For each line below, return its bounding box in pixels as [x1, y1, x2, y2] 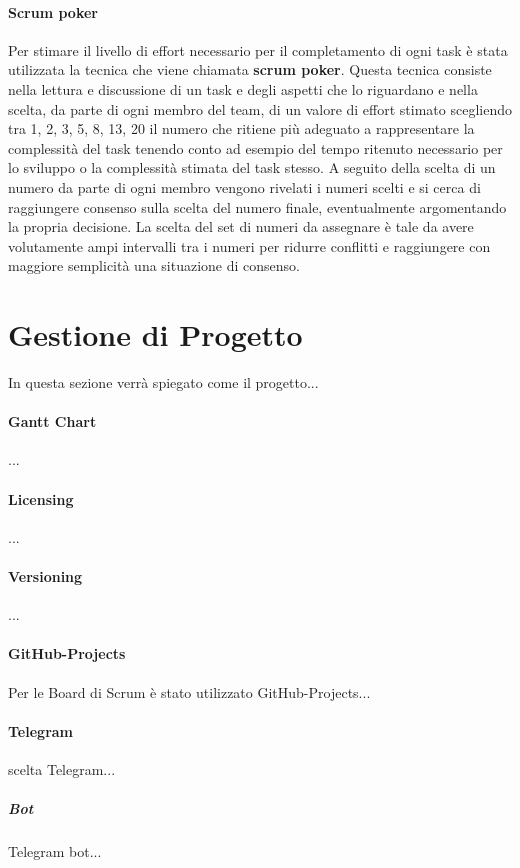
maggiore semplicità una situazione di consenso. [8, 255, 300, 276]
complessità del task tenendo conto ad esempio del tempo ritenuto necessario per [8, 137, 503, 158]
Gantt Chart [8, 411, 97, 432]
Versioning [8, 566, 83, 587]
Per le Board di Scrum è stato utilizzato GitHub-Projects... [8, 681, 371, 702]
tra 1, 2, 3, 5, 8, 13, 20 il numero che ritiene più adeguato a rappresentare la [8, 118, 475, 139]
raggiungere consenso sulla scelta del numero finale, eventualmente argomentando [8, 196, 507, 217]
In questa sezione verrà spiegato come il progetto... [8, 372, 319, 393]
